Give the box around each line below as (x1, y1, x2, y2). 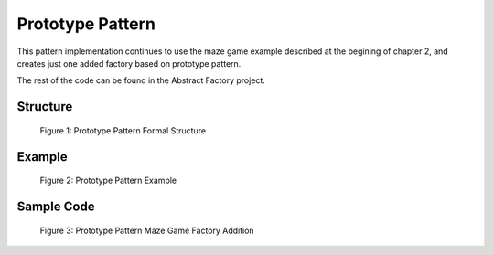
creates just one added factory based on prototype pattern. (16, 58, 242, 69)
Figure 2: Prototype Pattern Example (39, 175, 177, 186)
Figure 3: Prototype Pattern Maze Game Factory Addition (39, 225, 255, 236)
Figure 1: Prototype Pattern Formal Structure (39, 124, 206, 136)
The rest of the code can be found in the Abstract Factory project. (16, 75, 265, 86)
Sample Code (16, 198, 95, 214)
